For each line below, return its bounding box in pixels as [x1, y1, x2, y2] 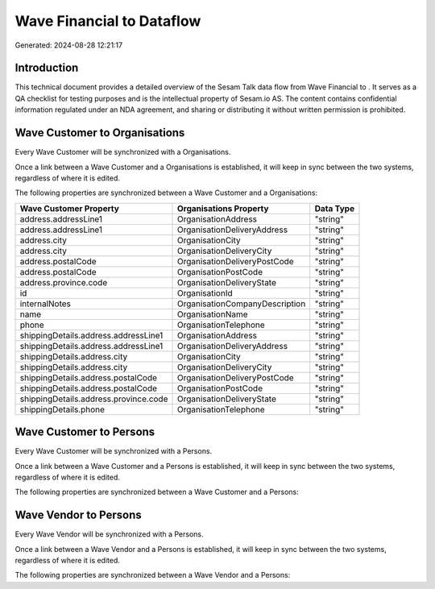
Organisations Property [176, 202, 269, 214]
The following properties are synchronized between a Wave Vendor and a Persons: [14, 570, 291, 580]
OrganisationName [176, 309, 249, 320]
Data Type [314, 202, 354, 214]
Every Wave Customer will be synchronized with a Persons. [14, 446, 213, 456]
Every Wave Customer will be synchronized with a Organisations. [14, 147, 231, 157]
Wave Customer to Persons [14, 425, 155, 439]
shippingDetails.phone [19, 404, 105, 415]
